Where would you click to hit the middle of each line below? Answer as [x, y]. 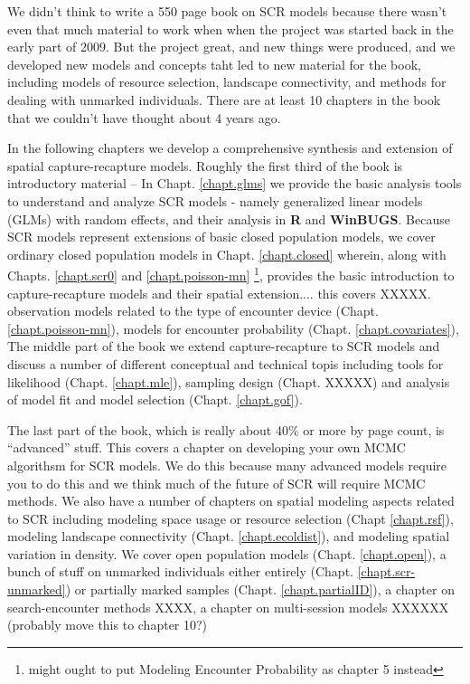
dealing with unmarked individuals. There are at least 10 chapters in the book [224, 99]
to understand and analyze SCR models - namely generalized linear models [215, 200]
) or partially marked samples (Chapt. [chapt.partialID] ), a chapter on [260, 589]
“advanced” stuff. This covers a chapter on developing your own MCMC [207, 447]
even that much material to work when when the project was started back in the [230, 28]
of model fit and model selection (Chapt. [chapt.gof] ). [155, 399]
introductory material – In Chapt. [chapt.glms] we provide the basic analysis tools [235, 183]
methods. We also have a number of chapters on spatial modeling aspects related [231, 501]
